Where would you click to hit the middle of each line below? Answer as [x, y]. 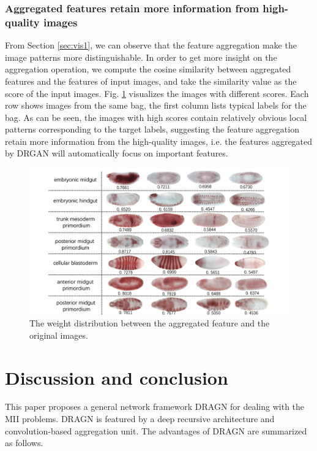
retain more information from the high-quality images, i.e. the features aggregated [159, 141]
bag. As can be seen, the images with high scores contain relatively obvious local [156, 117]
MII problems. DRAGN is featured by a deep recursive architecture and [140, 419]
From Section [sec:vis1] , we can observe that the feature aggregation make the [151, 45]
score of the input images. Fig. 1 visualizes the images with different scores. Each [157, 93]
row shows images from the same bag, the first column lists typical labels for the [156, 105]
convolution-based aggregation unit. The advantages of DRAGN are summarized [156, 430]
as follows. [24, 443]
